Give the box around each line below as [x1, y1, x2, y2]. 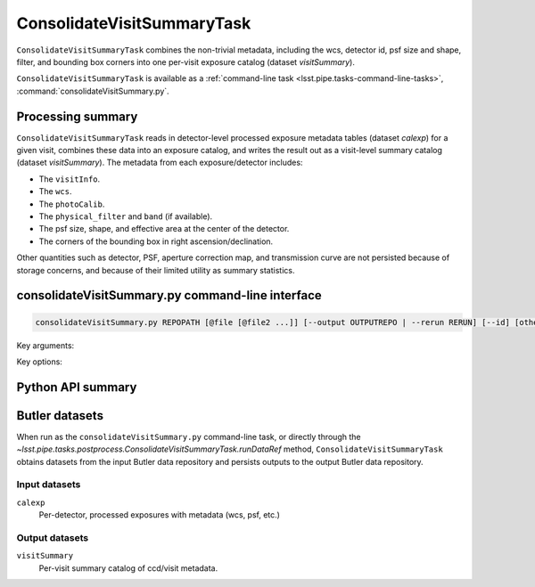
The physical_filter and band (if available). [38, 210, 213, 222]
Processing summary [16, 109, 138, 124]
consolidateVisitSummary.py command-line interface [16, 288, 323, 303]
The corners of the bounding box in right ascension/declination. [38, 236, 274, 247]
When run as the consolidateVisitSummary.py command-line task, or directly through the [16, 431, 361, 442]
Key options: [16, 356, 62, 367]
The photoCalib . [38, 199, 105, 209]
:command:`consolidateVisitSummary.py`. [16, 86, 169, 96]
